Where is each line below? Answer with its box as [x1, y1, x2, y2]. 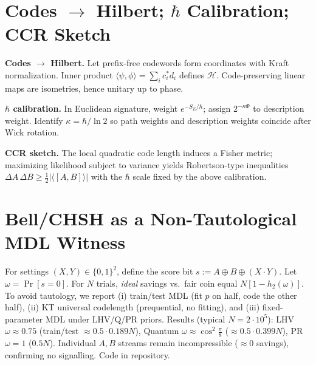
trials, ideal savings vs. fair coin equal [96, 277, 238, 289]
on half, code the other [212, 288, 297, 301]
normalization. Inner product [5, 68, 113, 81]
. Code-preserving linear [216, 68, 306, 81]
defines [179, 68, 205, 81]
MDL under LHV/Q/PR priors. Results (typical [45, 312, 225, 325]
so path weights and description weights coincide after [110, 114, 311, 126]
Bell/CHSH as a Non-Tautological [5, 206, 297, 231]
